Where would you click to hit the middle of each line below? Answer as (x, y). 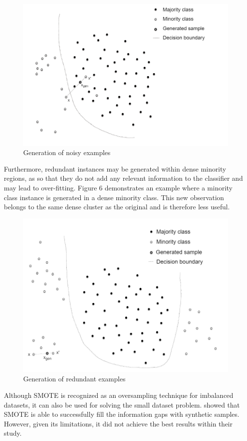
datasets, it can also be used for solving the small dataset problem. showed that (122, 404)
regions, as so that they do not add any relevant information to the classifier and (123, 178)
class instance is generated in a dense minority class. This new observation (114, 197)
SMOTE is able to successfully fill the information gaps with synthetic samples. (122, 414)
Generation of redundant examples (74, 379)
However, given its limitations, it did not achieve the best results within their (118, 423)
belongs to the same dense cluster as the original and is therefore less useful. (117, 207)
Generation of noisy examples (67, 152)
